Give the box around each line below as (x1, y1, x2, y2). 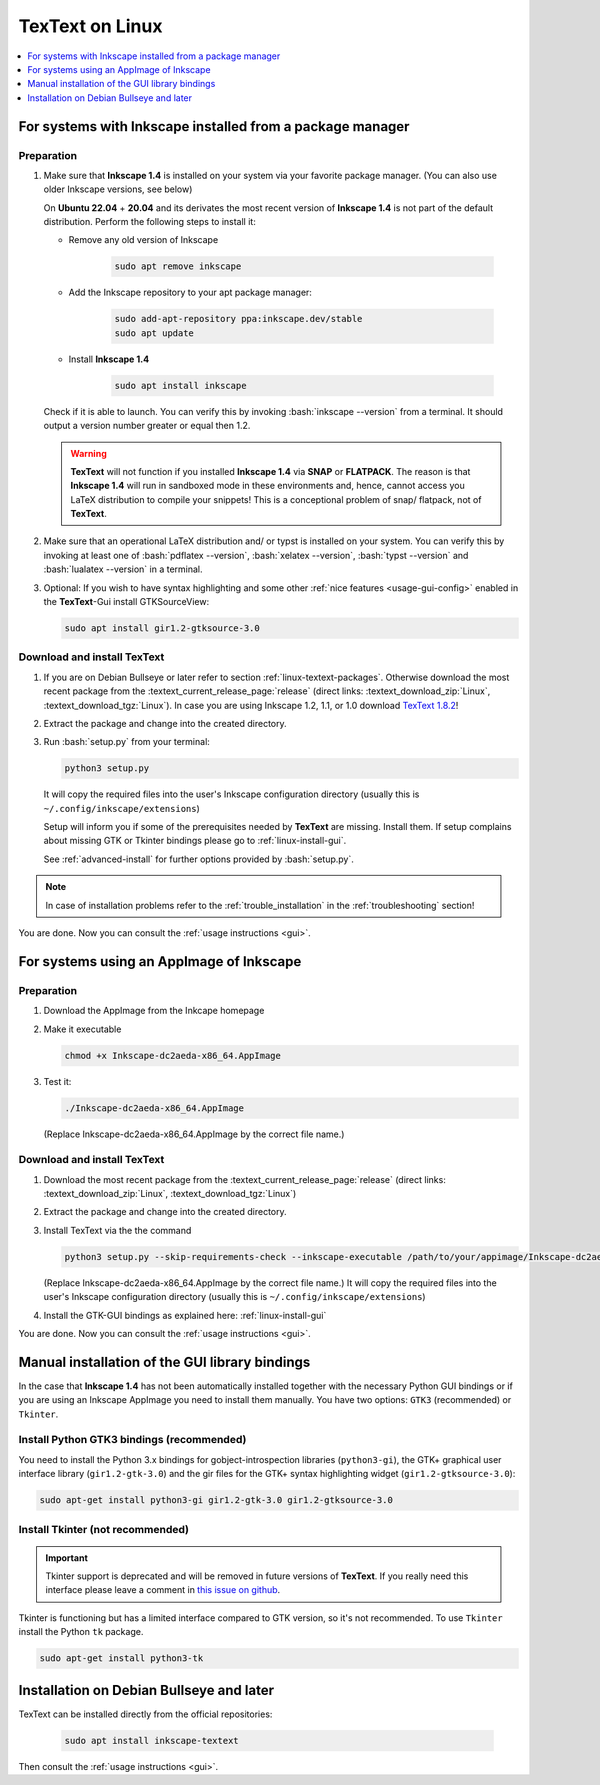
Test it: (43, 1075, 72, 1087)
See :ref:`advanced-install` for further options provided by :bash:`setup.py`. (43, 853, 354, 865)
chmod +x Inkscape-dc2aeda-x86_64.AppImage (64, 1050, 282, 1061)
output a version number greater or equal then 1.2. (43, 420, 251, 432)
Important (45, 1551, 89, 1564)
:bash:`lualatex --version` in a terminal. (43, 563, 203, 575)
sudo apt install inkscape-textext (64, 1735, 239, 1746)
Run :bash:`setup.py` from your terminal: (43, 736, 210, 748)
